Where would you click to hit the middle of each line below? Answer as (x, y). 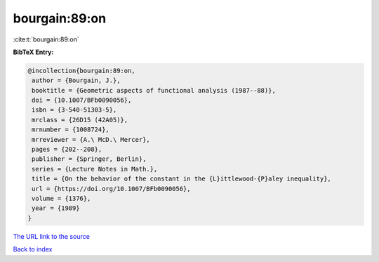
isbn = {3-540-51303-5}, (74, 110)
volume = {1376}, (61, 198)
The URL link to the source (52, 236)
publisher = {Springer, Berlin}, (89, 159)
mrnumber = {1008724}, (71, 130)
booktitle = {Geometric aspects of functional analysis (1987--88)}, (154, 90)
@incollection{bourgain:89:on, (82, 71)
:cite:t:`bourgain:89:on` (46, 39)
